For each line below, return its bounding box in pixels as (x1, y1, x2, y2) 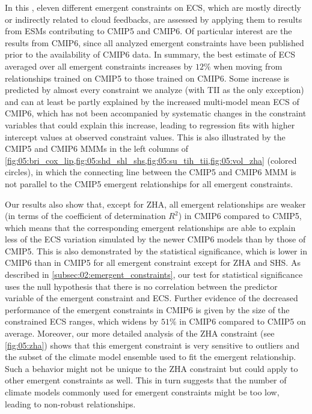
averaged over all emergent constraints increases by (5, 59, 193, 72)
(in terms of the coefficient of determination (5, 209, 166, 222)
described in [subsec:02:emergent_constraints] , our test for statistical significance (5, 268, 303, 281)
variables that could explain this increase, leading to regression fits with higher (5, 118, 295, 131)
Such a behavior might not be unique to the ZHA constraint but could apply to (5, 362, 298, 374)
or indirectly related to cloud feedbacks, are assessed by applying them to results (5, 13, 302, 25)
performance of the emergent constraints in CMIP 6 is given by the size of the (5, 303, 290, 316)
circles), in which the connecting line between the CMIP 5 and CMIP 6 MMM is (5, 166, 296, 178)
